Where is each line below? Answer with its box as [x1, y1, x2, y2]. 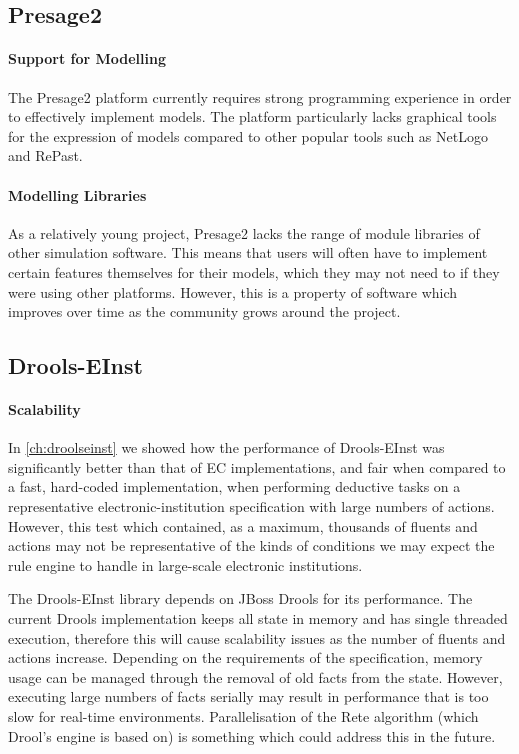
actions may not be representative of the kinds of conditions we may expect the [8, 535, 495, 556]
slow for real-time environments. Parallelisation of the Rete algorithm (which [8, 706, 479, 727]
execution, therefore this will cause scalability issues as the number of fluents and [8, 627, 506, 648]
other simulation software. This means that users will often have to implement [8, 242, 488, 263]
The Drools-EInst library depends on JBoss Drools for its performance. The [8, 588, 473, 609]
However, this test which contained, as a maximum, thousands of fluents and [8, 515, 478, 536]
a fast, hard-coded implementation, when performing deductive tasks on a [8, 476, 461, 497]
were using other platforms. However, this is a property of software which [8, 281, 458, 302]
